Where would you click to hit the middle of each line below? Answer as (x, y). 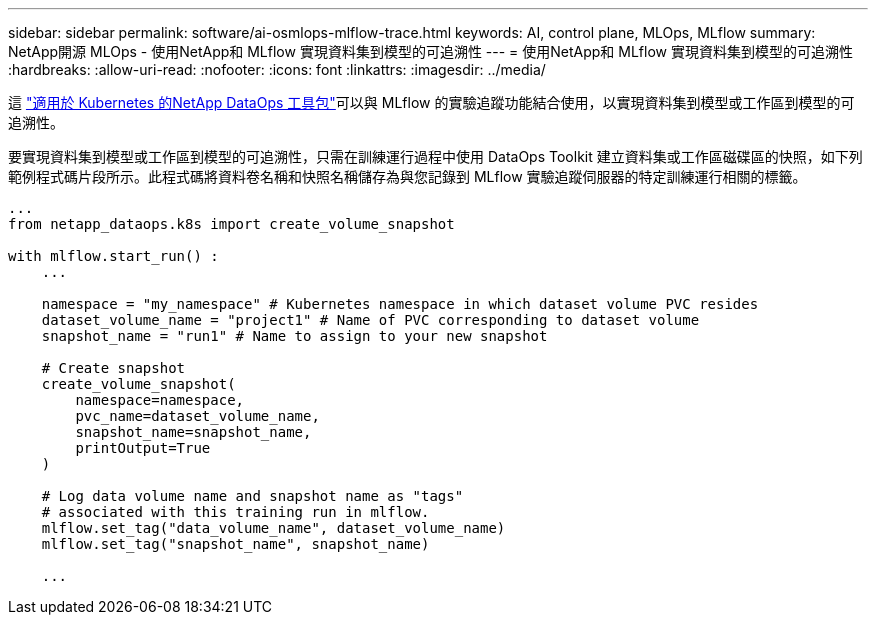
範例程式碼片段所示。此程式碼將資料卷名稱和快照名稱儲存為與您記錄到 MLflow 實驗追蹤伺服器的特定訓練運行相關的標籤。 (407, 176)
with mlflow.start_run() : (113, 256)
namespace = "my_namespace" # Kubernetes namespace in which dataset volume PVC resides (400, 304)
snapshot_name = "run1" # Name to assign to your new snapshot (294, 336)
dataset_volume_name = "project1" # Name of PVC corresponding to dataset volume (370, 320)
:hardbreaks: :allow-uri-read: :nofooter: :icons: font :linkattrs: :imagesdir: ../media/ (277, 69)
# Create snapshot (113, 368)
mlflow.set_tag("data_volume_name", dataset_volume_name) (273, 528)
